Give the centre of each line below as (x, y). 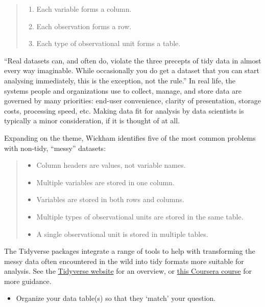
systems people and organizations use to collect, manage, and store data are (123, 90)
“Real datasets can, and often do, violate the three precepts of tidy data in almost (133, 60)
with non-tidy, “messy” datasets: (55, 148)
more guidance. (28, 281)
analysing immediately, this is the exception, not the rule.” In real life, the (120, 80)
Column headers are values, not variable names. (111, 165)
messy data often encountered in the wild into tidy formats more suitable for (124, 261)
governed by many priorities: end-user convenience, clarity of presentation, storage (133, 101)
